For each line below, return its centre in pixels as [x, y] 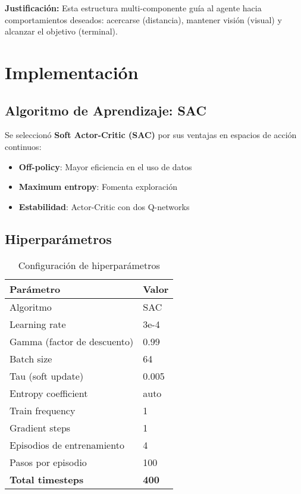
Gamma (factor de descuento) [72, 341]
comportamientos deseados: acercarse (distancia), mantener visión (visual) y [143, 19]
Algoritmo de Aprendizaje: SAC [106, 110]
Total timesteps [47, 479]
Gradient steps [40, 427]
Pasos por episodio [48, 462]
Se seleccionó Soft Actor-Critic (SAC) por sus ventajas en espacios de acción [151, 135]
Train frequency [43, 410]
